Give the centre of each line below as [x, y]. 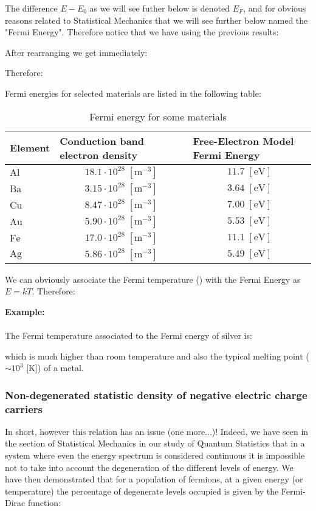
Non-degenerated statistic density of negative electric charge [156, 395]
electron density [99, 155]
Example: [25, 311]
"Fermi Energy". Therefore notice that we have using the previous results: [142, 32]
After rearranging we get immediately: [76, 52]
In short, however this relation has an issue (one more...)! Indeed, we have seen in [157, 431]
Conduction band [102, 141]
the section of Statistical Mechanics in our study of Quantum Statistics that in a [155, 443]
